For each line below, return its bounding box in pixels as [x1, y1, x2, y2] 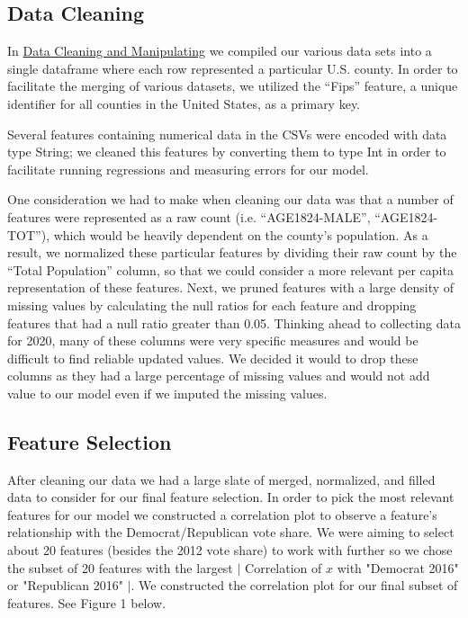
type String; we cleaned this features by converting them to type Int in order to [7, 142, 446, 161]
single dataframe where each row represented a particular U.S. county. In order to [7, 58, 458, 77]
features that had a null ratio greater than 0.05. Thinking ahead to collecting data [7, 313, 461, 332]
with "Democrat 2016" [337, 558, 459, 577]
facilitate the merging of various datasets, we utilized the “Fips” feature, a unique [7, 76, 458, 95]
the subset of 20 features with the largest [7, 558, 233, 577]
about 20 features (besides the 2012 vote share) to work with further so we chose [7, 541, 453, 560]
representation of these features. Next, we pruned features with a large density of [7, 278, 454, 297]
